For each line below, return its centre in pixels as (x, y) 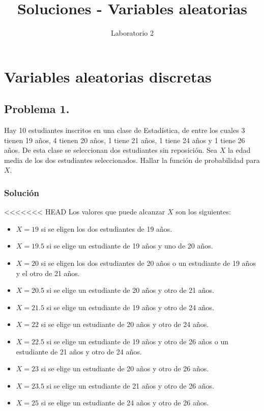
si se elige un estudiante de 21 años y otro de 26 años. (130, 385)
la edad (239, 150)
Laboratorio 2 (132, 33)
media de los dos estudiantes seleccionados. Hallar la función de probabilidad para (132, 160)
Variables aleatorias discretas (108, 76)
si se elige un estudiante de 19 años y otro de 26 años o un (137, 341)
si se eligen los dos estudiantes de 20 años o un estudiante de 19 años (148, 263)
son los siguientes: (203, 212)
